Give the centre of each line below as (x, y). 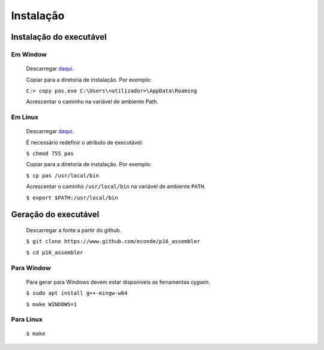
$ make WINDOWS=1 (52, 304)
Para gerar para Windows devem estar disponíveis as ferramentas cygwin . (118, 282)
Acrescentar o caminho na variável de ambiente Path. (92, 101)
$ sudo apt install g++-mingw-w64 (77, 293)
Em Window (29, 54)
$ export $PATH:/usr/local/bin (72, 198)
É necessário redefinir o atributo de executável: (85, 142)
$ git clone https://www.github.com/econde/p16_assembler (113, 241)
